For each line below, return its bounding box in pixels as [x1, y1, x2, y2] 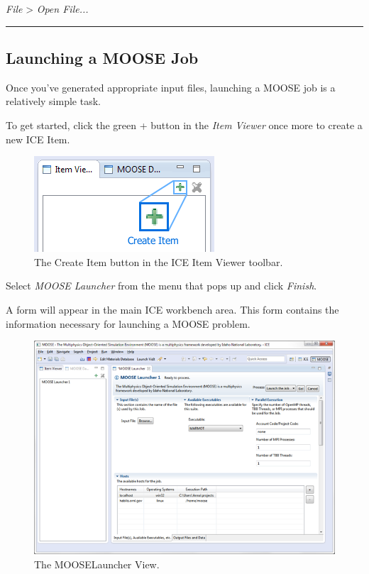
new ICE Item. [6, 131, 70, 146]
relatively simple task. [6, 94, 101, 109]
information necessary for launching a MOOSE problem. [6, 316, 250, 331]
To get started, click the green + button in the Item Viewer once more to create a [6, 117, 363, 132]
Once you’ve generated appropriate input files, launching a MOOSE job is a [6, 79, 336, 94]
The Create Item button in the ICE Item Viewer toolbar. [34, 254, 283, 269]
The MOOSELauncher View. [34, 556, 160, 571]
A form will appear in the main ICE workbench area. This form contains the [6, 302, 339, 316]
